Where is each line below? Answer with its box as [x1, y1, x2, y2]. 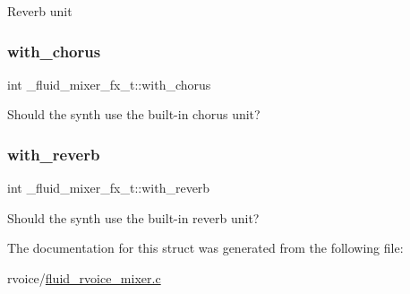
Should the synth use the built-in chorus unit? [7, 105, 261, 124]
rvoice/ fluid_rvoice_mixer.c [7, 269, 161, 287]
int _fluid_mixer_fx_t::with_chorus [7, 74, 211, 93]
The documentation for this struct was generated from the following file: [7, 238, 404, 257]
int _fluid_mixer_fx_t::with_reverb [7, 178, 210, 197]
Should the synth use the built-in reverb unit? [7, 208, 260, 227]
